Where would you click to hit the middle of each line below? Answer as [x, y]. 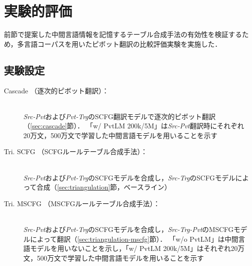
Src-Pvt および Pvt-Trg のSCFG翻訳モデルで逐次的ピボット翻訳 [119, 116]
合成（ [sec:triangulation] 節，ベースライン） [104, 187]
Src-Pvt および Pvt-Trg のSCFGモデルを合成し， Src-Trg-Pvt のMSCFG [129, 229]
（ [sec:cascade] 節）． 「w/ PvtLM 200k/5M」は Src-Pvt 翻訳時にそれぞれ [134, 126]
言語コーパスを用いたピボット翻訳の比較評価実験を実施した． [123, 44]
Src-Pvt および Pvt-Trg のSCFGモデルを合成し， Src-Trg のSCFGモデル [129, 177]
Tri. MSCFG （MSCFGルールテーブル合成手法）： [82, 203]
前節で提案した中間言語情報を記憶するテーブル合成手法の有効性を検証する [123, 34]
